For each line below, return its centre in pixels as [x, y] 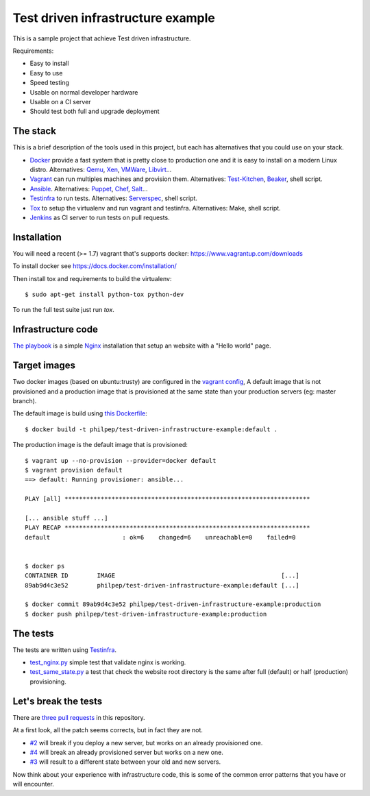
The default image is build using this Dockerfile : [80, 413]
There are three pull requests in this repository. [79, 717]
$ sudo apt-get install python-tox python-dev [104, 294]
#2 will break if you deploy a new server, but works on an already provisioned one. [146, 743]
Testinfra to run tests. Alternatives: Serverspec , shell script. [114, 198]
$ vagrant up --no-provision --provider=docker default [121, 460]
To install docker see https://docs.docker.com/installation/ [95, 266]
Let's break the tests [58, 701]
